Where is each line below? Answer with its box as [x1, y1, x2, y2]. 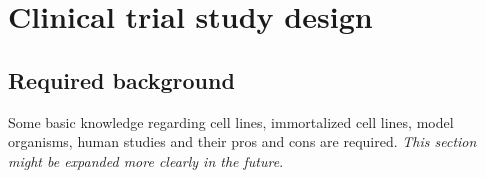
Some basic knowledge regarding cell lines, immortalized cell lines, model [8, 111, 454, 132]
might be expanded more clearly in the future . [8, 150, 284, 171]
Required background [8, 64, 235, 95]
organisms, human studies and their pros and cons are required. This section [8, 131, 477, 152]
